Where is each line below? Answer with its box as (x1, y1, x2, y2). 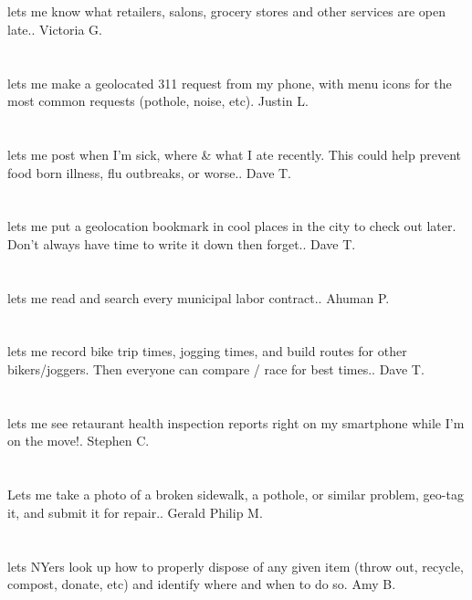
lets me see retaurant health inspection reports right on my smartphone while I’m (7, 413, 465, 432)
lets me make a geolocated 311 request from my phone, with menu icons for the (7, 73, 452, 92)
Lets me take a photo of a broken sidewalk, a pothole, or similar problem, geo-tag (7, 485, 464, 504)
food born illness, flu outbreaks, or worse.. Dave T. (7, 163, 292, 182)
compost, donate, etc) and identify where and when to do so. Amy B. (7, 574, 396, 594)
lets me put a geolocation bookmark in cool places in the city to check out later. (7, 216, 456, 236)
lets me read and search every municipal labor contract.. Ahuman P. (7, 288, 390, 307)
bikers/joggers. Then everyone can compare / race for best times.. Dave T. (7, 360, 425, 379)
